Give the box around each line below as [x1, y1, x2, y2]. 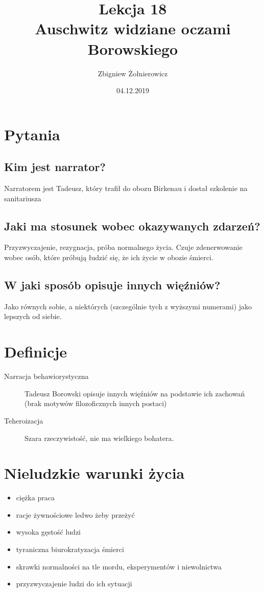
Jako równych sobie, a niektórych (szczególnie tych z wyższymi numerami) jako [4, 301, 252, 311]
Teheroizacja [4, 415, 43, 426]
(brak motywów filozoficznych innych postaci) [25, 398, 167, 409]
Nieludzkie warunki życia [4, 462, 185, 483]
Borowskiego [87, 38, 178, 59]
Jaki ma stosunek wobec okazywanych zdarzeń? [4, 218, 260, 234]
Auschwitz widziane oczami [35, 18, 231, 39]
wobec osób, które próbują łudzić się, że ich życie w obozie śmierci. [4, 252, 213, 263]
